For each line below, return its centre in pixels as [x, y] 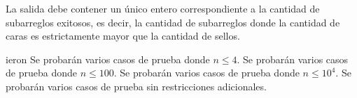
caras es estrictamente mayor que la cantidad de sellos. [123, 36]
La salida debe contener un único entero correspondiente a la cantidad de [163, 8]
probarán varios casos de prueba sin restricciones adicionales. [136, 86]
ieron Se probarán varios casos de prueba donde [108, 59]
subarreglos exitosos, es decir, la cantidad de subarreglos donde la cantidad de [173, 22]
